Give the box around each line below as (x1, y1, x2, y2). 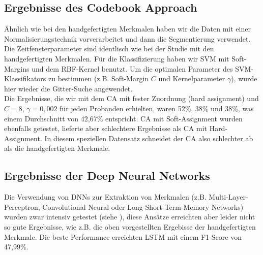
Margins (4, 63, 30, 74)
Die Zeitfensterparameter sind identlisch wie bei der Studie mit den (4, 43, 214, 54)
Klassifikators (4, 73, 46, 84)
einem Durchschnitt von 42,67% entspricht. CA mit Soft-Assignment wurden (4, 113, 243, 123)
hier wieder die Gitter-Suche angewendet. (4, 83, 133, 93)
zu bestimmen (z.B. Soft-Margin (48, 73, 149, 84)
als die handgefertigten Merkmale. (4, 143, 110, 153)
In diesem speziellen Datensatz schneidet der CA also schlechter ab (44, 133, 253, 143)
